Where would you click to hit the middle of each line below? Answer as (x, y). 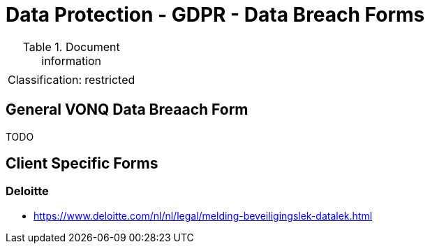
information (72, 61)
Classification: (45, 79)
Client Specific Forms (82, 164)
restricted (110, 79)
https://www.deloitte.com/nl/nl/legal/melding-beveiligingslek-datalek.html (203, 215)
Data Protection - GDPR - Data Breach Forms (215, 15)
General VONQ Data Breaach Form (127, 110)
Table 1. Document (71, 47)
